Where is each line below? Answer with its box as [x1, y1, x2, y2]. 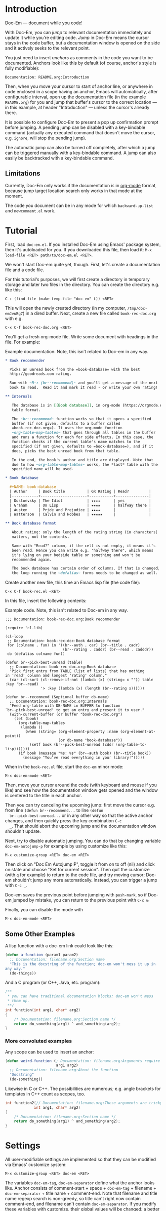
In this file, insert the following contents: [5, 598, 86, 604]
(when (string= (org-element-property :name [25, 729, 119, 734]
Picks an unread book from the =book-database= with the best [9, 367, 140, 372]
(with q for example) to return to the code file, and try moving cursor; [5, 872, 145, 878]
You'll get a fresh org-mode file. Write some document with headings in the [5, 333, 159, 339]
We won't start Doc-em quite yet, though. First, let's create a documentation [5, 261, 161, 267]
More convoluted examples [5, 1038, 72, 1045]
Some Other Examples [5, 929, 75, 938]
